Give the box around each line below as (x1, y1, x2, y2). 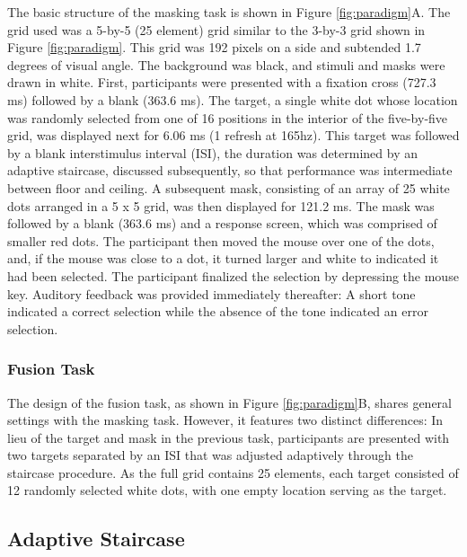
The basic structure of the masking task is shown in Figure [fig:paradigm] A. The (7, 3, 451, 21)
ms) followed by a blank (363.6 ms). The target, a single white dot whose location (7, 90, 458, 109)
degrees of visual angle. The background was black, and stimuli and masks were (7, 55, 445, 74)
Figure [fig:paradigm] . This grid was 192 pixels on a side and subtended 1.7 (7, 38, 421, 57)
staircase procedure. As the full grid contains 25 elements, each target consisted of (7, 463, 459, 482)
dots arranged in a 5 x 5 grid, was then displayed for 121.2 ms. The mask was (7, 196, 435, 215)
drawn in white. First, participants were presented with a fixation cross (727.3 (7, 73, 436, 92)
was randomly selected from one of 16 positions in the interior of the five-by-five (7, 108, 448, 127)
